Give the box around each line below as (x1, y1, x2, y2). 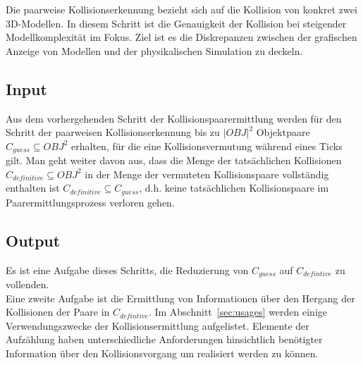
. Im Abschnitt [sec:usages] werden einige (148, 304, 327, 319)
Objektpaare (256, 125, 310, 140)
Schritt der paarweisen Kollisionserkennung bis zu (6, 125, 220, 140)
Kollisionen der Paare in (6, 304, 110, 319)
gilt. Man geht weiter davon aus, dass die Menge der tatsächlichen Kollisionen (6, 153, 342, 168)
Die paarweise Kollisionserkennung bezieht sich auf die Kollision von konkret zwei (6, 2, 357, 16)
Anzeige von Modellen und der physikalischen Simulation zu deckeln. (6, 43, 303, 58)
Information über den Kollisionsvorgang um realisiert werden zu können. (6, 346, 319, 361)
